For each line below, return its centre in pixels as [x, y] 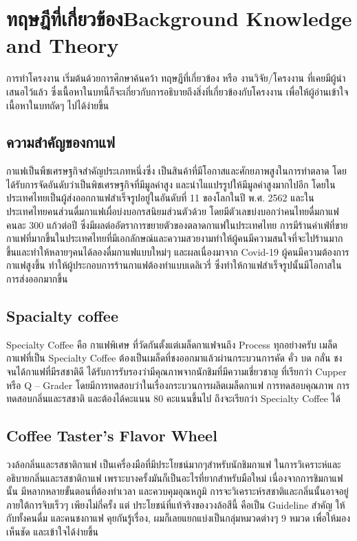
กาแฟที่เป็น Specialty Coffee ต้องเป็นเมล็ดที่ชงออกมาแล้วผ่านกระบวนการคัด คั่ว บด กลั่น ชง [174, 358]
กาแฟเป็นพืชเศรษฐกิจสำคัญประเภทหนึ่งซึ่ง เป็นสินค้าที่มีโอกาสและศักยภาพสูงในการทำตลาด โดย [176, 171]
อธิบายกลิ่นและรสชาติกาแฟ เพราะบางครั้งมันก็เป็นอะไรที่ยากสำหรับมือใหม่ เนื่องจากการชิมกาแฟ [175, 477]
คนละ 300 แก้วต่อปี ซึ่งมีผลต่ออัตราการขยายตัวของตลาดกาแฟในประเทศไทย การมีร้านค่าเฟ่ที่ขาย [177, 224]
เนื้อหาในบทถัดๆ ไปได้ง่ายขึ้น [58, 105]
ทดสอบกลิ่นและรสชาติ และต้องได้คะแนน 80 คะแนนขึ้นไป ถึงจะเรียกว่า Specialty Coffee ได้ [173, 398]
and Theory [63, 45]
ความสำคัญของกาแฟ [61, 142]
